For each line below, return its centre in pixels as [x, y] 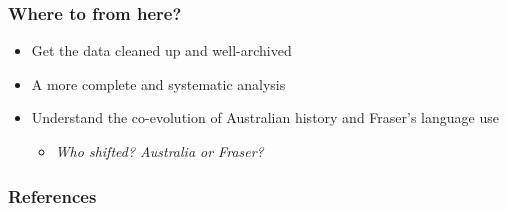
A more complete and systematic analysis [158, 83]
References [52, 195]
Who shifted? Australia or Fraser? [159, 151]
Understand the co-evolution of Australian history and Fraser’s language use [265, 117]
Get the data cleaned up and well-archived [161, 50]
